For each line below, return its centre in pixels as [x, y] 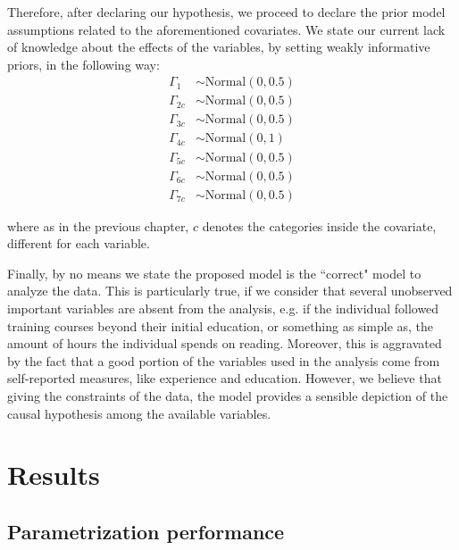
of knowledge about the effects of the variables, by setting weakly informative [219, 47]
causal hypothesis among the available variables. [139, 413]
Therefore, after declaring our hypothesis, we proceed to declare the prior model [226, 12]
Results [54, 475]
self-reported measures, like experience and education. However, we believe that [225, 378]
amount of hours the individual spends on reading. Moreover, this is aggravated [225, 343]
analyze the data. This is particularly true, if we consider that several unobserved [230, 291]
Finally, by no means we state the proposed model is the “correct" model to [214, 273]
